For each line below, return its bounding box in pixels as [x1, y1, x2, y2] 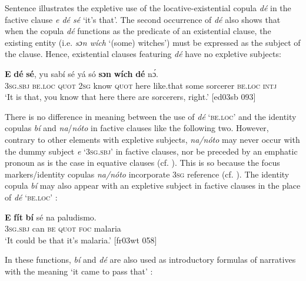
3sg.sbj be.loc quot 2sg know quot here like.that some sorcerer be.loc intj [5, 79, 277, 91]
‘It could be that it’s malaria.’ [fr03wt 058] [5, 233, 157, 246]
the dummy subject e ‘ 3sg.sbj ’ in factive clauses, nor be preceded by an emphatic [5, 145, 298, 157]
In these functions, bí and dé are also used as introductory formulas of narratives [5, 253, 296, 266]
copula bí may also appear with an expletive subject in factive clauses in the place [5, 179, 301, 192]
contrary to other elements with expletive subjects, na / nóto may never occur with [5, 133, 300, 145]
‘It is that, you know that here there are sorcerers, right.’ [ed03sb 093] [5, 91, 256, 103]
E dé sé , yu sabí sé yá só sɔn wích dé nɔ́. [5, 67, 159, 79]
